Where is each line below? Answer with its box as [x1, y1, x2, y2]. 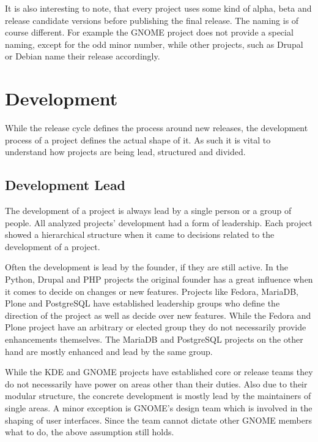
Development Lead [5, 175, 126, 194]
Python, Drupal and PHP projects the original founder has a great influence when [5, 273, 313, 286]
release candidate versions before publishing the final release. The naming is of [5, 13, 299, 26]
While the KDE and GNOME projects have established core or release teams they [5, 365, 313, 378]
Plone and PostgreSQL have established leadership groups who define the [5, 297, 280, 310]
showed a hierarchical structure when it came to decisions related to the [5, 228, 275, 241]
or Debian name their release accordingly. [5, 50, 160, 63]
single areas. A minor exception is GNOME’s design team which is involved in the [5, 401, 312, 414]
